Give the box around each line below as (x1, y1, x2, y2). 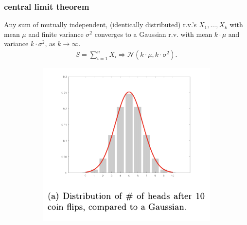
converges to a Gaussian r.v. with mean (94, 29, 212, 39)
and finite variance (28, 29, 84, 39)
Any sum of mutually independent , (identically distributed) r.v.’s (4, 19, 197, 30)
